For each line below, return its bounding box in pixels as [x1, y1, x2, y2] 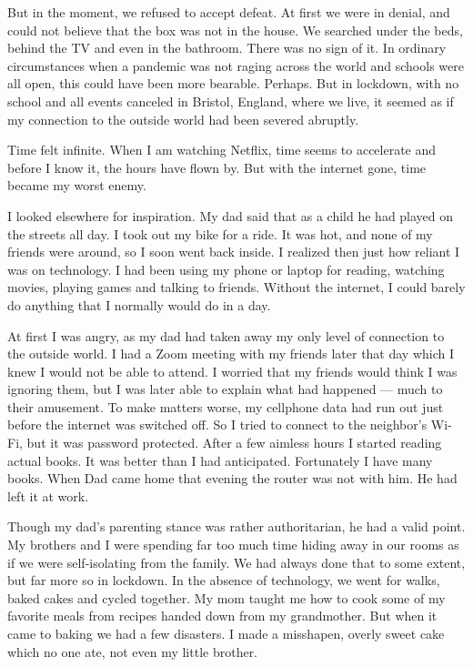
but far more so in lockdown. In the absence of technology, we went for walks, [7, 571, 440, 590]
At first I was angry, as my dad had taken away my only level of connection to [7, 326, 445, 345]
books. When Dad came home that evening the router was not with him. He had [7, 469, 458, 488]
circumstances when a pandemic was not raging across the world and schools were [7, 56, 464, 75]
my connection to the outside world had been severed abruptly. [7, 109, 359, 128]
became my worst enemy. [7, 176, 146, 195]
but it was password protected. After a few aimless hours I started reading [26, 433, 442, 452]
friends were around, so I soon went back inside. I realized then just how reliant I [7, 242, 460, 261]
